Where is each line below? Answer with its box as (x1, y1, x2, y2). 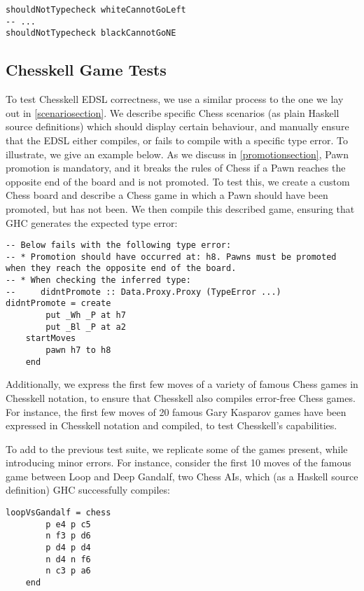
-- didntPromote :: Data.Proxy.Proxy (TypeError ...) (6, 286, 281, 297)
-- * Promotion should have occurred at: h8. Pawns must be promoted (6, 251, 337, 262)
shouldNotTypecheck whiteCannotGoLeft (6, 5, 186, 15)
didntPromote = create (6, 298, 111, 309)
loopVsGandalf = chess (6, 508, 111, 518)
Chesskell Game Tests (6, 59, 167, 81)
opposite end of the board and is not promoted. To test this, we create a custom (6, 174, 350, 188)
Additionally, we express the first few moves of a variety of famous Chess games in (6, 377, 358, 391)
